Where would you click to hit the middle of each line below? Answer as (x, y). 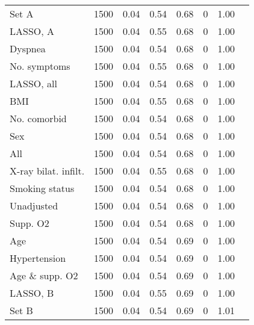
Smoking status (42, 188)
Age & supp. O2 (44, 275)
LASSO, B (32, 293)
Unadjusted (34, 206)
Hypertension (38, 258)
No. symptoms (40, 66)
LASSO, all (33, 83)
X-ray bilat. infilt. (47, 171)
